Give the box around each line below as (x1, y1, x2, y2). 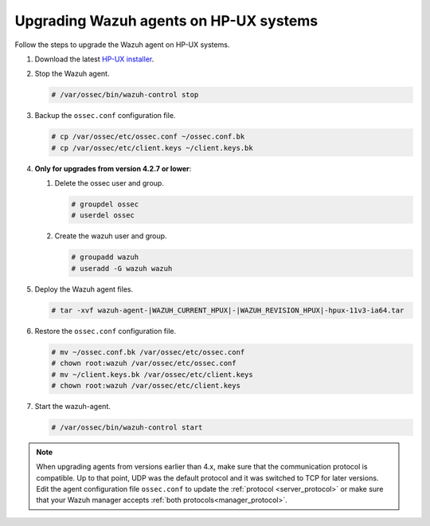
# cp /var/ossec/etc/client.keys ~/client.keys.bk (51, 143, 254, 152)
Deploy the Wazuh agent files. (34, 284, 134, 294)
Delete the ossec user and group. (54, 179, 165, 188)
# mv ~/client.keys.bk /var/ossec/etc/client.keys (51, 370, 254, 379)
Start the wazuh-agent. (34, 401, 111, 410)
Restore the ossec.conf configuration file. (34, 326, 177, 336)
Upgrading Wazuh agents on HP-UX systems (14, 12, 319, 29)
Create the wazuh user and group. (54, 231, 167, 241)
